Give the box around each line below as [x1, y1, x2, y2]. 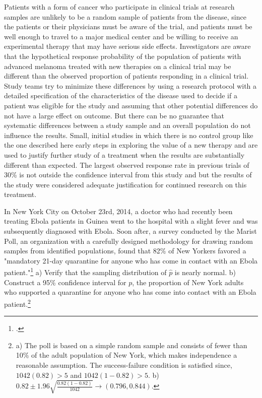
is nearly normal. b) [174, 267, 236, 278]
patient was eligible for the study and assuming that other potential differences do [4, 100, 258, 110]
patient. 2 [4, 297, 31, 309]
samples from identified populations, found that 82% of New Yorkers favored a [4, 245, 246, 256]
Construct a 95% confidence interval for [4, 277, 126, 287]
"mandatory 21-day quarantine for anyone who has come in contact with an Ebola [4, 255, 258, 266]
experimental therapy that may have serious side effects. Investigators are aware [4, 41, 251, 51]
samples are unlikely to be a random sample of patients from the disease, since [4, 11, 246, 22]
